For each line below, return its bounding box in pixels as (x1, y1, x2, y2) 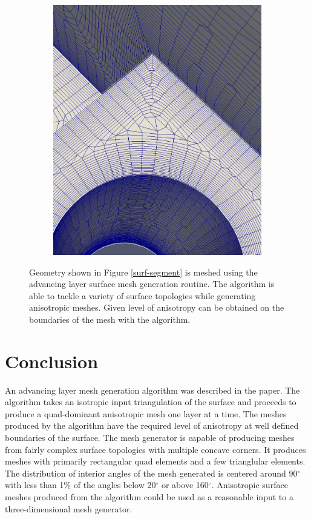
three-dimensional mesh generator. (5, 502, 133, 515)
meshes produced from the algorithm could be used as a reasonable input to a (5, 490, 293, 503)
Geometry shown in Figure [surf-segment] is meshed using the (29, 265, 258, 278)
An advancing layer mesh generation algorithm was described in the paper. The (5, 383, 300, 396)
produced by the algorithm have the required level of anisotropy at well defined (5, 419, 299, 432)
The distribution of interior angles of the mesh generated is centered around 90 (5, 466, 298, 479)
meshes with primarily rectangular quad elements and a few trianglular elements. (5, 455, 306, 468)
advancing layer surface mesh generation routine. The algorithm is (29, 277, 275, 290)
